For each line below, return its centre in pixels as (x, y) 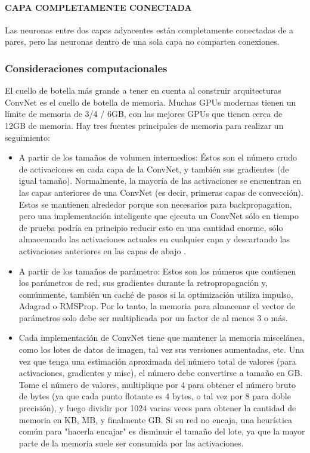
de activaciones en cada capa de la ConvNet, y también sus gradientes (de (154, 169)
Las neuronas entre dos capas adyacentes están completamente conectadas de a (149, 30)
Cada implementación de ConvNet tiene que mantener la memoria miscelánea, (162, 338)
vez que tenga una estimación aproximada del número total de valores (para (157, 361)
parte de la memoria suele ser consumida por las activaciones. (131, 443)
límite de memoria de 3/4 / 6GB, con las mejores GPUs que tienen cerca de (144, 114)
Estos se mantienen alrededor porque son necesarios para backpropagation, (155, 204)
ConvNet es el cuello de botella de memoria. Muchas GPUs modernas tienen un (151, 102)
